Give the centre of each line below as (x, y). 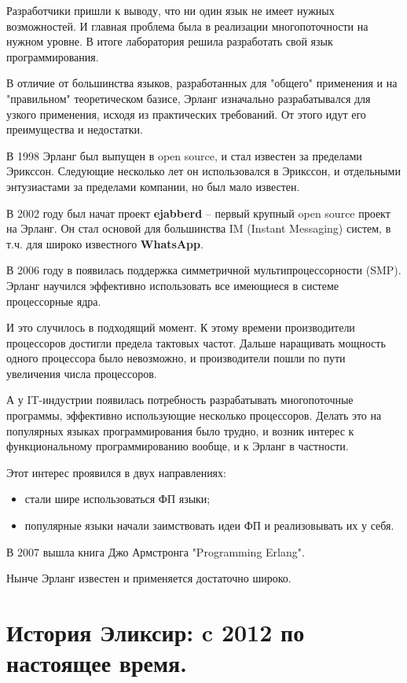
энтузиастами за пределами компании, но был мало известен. (153, 186)
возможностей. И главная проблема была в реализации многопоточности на (187, 26)
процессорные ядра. (54, 301)
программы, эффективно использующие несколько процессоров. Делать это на (194, 415)
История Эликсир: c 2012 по (156, 632)
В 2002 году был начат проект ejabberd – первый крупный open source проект (198, 213)
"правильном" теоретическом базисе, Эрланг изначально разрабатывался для (189, 98)
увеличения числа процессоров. (82, 373)
